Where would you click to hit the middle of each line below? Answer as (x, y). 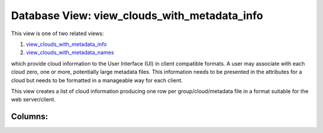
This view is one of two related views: (57, 33)
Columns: (30, 117)
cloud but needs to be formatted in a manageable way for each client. (97, 80)
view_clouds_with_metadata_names (70, 52)
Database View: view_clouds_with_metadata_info (137, 16)
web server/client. (33, 100)
